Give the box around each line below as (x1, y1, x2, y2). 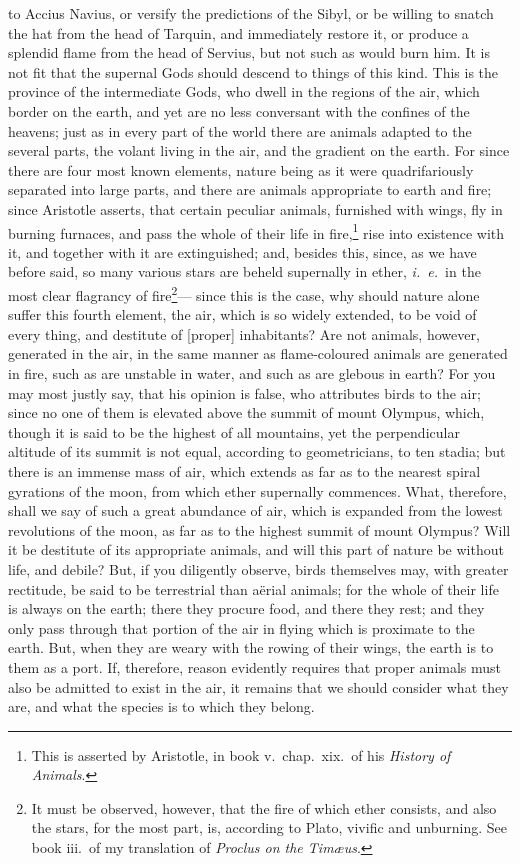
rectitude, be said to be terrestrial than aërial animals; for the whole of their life (8, 578, 499, 599)
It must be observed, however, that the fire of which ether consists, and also (31, 797, 497, 818)
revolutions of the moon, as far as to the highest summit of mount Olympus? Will (8, 519, 511, 540)
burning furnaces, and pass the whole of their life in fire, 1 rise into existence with (8, 219, 505, 243)
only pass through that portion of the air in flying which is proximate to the (8, 617, 475, 638)
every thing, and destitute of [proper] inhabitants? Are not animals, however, (8, 323, 480, 344)
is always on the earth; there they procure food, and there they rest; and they (8, 598, 485, 619)
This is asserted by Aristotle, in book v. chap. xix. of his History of (31, 744, 451, 765)
